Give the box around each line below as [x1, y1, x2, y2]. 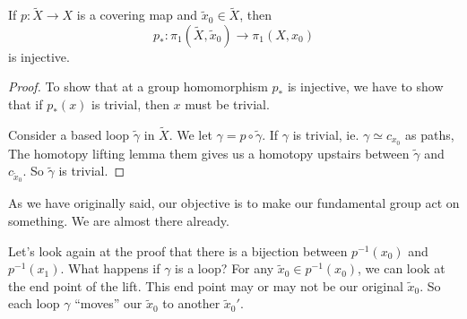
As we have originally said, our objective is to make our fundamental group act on [8, 194, 460, 212]
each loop [8, 294, 60, 313]
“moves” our [74, 294, 143, 313]
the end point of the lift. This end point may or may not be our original [8, 276, 403, 295]
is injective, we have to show [287, 77, 444, 96]
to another [162, 294, 221, 313]
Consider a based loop [8, 125, 130, 143]
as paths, [405, 125, 454, 143]
